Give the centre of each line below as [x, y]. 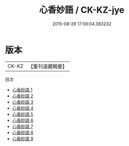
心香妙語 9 [23, 138]
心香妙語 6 [23, 120]
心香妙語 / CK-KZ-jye [82, 10]
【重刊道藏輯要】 [47, 66]
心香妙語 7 [22, 126]
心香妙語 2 [23, 96]
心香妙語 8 [23, 132]
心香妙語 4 [23, 108]
